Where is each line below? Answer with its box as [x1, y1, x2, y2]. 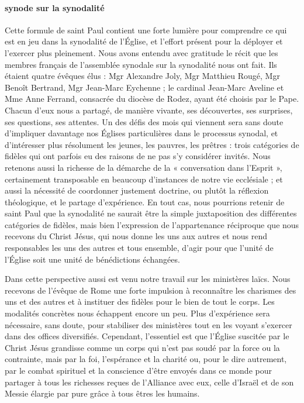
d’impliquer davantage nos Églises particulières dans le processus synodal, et [5, 127, 278, 139]
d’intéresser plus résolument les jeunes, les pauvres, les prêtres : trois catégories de [5, 138, 299, 150]
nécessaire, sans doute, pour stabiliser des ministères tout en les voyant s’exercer [5, 318, 292, 330]
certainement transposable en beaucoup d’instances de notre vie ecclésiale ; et [5, 173, 283, 185]
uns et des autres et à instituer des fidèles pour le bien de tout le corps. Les [5, 295, 275, 308]
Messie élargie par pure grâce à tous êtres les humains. [5, 387, 200, 399]
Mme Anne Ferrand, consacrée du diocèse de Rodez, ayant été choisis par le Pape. [5, 92, 299, 105]
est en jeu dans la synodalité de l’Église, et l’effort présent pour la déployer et [5, 35, 283, 47]
